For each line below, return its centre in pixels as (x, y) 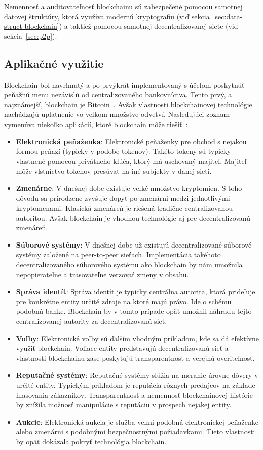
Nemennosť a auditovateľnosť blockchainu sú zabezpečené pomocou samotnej (123, 6)
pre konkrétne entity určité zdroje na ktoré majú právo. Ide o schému (124, 301)
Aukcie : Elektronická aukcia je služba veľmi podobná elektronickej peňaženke (137, 421)
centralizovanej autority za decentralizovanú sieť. (91, 321)
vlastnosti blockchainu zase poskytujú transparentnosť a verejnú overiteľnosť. (135, 358)
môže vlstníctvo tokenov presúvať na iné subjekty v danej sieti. (114, 171)
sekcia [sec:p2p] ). (31, 36)
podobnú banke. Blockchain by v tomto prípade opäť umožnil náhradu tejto (134, 311)
